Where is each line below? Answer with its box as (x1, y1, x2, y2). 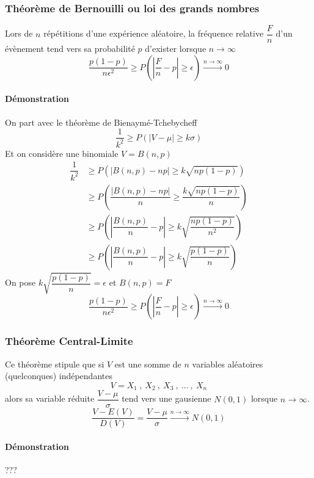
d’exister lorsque (145, 42, 206, 55)
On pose (5, 276, 36, 289)
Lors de (5, 27, 33, 40)
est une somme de (114, 357, 181, 370)
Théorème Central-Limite (5, 333, 133, 349)
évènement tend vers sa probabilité (5, 42, 135, 55)
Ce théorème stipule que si (5, 357, 104, 370)
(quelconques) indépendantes (5, 369, 112, 382)
